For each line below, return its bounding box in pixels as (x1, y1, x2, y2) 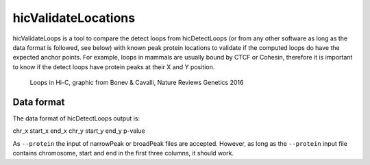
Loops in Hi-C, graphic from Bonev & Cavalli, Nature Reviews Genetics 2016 (29, 79, 244, 87)
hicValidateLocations (12, 10, 136, 25)
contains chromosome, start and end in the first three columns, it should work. (12, 149, 234, 157)
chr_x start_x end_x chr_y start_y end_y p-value (12, 127, 145, 135)
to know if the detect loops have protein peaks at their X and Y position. (12, 62, 215, 71)
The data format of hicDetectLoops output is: (12, 114, 140, 123)
